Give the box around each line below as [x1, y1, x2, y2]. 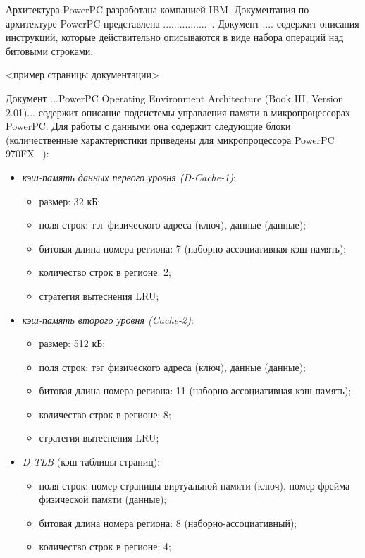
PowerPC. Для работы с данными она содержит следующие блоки [6, 119, 291, 133]
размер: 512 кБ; [39, 336, 106, 351]
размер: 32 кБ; [39, 193, 101, 208]
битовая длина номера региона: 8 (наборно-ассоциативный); [39, 515, 297, 530]
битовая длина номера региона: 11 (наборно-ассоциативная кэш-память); [39, 383, 352, 398]
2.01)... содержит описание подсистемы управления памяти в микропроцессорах [6, 104, 350, 119]
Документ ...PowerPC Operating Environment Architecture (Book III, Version [6, 90, 344, 105]
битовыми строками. [6, 43, 94, 58]
